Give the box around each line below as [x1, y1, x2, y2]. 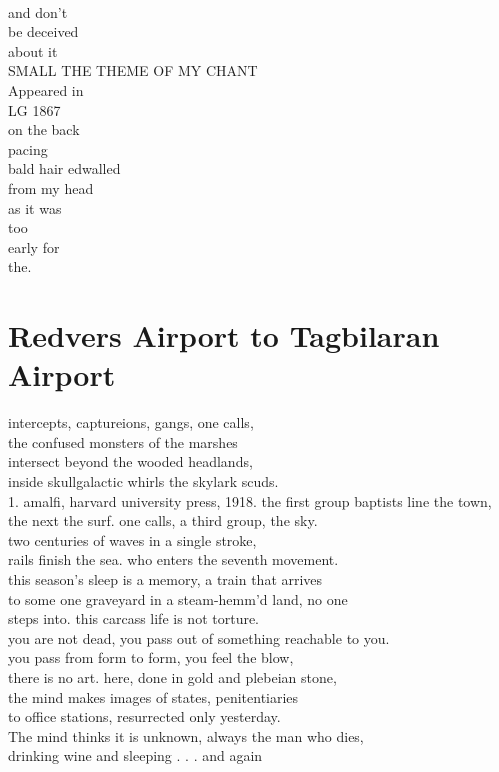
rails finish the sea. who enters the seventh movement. [8, 549, 339, 570]
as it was [8, 197, 62, 218]
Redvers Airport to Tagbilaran [8, 315, 440, 356]
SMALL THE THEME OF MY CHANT [8, 60, 258, 81]
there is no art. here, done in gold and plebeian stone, [8, 666, 337, 687]
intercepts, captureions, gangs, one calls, [8, 412, 254, 433]
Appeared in [8, 79, 84, 100]
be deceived [8, 21, 79, 42]
